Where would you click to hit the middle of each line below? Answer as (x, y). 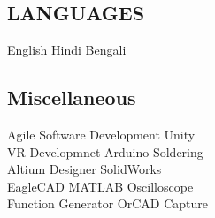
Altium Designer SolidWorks (84, 169)
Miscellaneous (72, 98)
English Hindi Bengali (67, 50)
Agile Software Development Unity (101, 134)
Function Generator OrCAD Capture (108, 203)
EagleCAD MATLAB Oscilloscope (100, 186)
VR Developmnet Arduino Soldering (105, 151)
